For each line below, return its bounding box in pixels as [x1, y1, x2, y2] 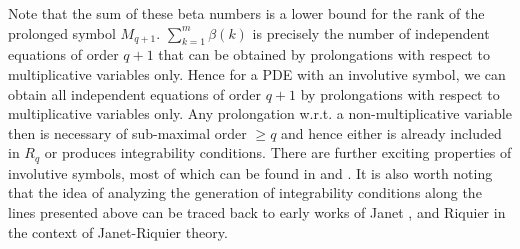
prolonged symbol [8, 22, 116, 43]
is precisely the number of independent [252, 22, 490, 43]
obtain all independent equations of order [8, 83, 261, 104]
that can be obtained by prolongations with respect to [158, 44, 490, 65]
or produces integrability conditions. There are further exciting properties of [44, 142, 512, 163]
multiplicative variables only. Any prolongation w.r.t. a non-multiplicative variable [8, 103, 512, 124]
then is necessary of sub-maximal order [8, 122, 247, 143]
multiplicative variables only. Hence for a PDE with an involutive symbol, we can [8, 63, 506, 84]
